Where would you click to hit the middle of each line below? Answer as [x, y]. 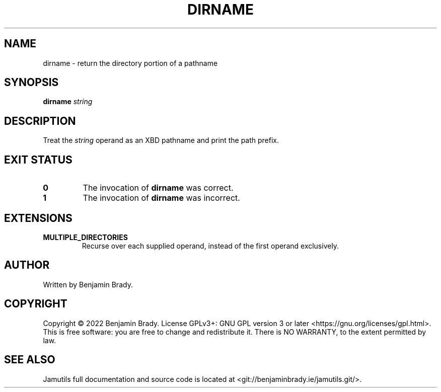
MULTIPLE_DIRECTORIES [85, 237]
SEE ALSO [30, 360]
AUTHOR [27, 265]
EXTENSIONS [38, 218]
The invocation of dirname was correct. [158, 188]
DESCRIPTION [40, 121]
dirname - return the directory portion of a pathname [130, 63]
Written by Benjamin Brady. [88, 284]
